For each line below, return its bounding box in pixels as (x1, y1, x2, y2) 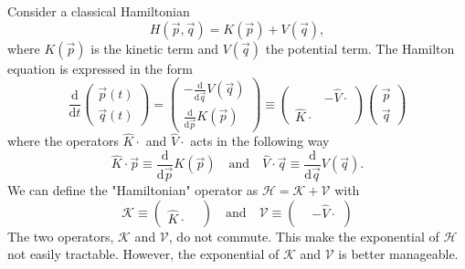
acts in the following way (190, 131, 330, 150)
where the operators (7, 131, 119, 150)
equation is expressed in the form (7, 58, 193, 78)
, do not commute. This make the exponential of (168, 226, 439, 245)
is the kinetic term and (90, 38, 219, 57)
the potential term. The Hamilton (265, 38, 455, 57)
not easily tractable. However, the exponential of (7, 244, 280, 264)
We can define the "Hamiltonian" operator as (7, 181, 259, 199)
